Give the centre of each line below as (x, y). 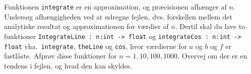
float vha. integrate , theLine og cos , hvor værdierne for (96, 46)
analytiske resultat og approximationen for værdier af (86, 26)
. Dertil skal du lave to (210, 26)
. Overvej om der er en (212, 56)
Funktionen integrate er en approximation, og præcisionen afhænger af (115, 6)
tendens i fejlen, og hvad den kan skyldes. (68, 65)
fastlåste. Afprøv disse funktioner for (60, 56)
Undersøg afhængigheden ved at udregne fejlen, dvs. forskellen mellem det (118, 16)
